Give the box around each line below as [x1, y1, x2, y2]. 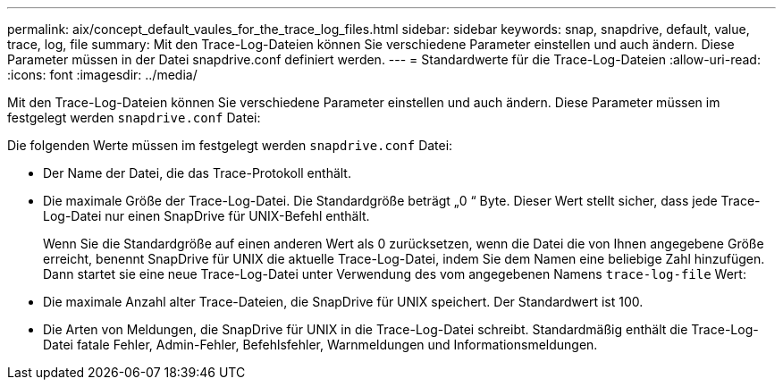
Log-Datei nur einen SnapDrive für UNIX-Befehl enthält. [43, 208, 370, 223]
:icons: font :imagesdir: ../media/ [7, 67, 198, 82]
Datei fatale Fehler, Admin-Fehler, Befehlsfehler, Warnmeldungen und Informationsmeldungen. [43, 337, 598, 352]
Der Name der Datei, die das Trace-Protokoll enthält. [43, 165, 351, 181]
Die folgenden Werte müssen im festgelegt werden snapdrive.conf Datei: [7, 138, 453, 153]
